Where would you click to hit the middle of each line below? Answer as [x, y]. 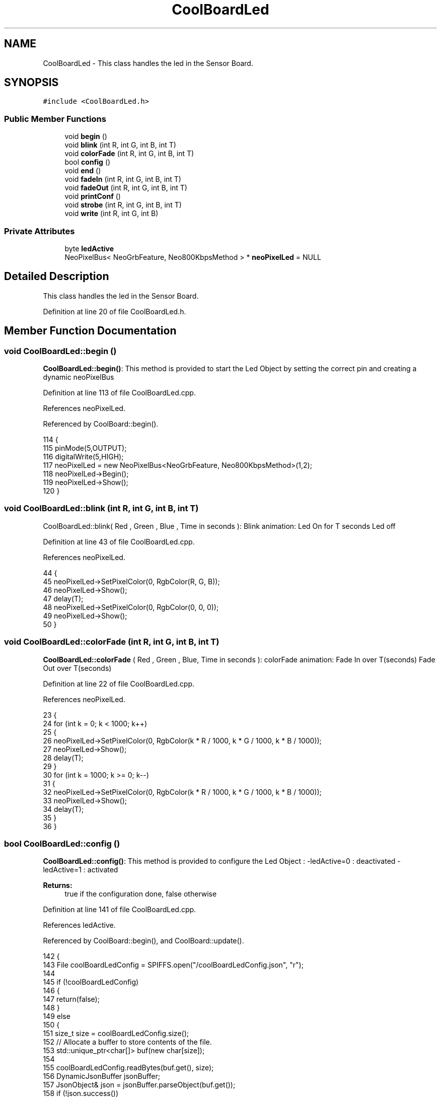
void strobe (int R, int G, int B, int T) [123, 205]
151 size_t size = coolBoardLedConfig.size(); [116, 1034]
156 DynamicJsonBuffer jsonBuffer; [101, 1076]
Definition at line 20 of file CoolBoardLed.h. [115, 311]
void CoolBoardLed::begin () [60, 351]
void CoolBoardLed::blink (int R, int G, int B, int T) [101, 508]
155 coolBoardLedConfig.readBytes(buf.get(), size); [128, 1068]
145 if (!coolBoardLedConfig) [91, 982]
